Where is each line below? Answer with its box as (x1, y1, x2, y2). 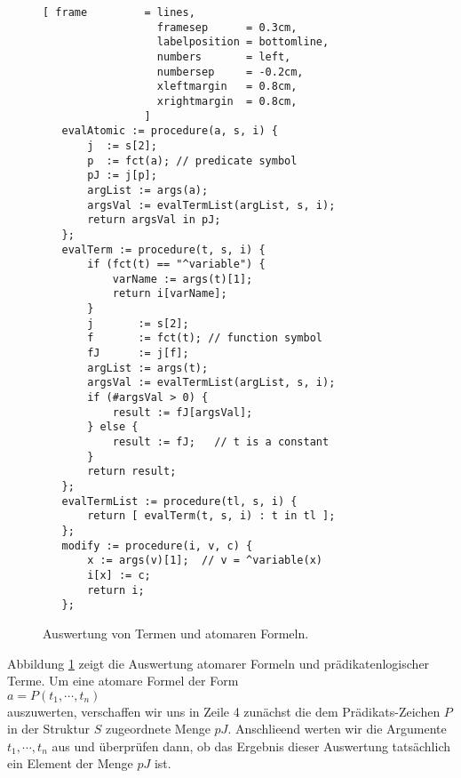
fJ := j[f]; (87, 347, 189, 360)
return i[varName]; (112, 287, 227, 301)
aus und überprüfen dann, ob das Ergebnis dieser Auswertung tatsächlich (52, 736, 451, 755)
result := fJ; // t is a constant (112, 436, 330, 449)
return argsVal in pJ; (87, 213, 221, 227)
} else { (87, 421, 139, 434)
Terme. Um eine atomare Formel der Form (7, 671, 239, 690)
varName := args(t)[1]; (112, 272, 253, 285)
